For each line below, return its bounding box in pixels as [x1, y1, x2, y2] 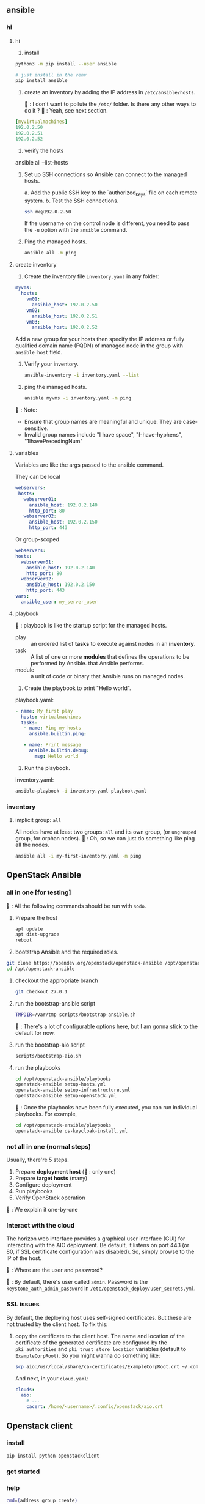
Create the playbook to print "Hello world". [24, 684, 131, 692]
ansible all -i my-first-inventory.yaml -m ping [15, 853, 142, 859]
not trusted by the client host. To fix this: [6, 1321, 108, 1328]
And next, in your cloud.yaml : [15, 1374, 89, 1382]
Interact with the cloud [6, 1221, 75, 1230]
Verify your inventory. [24, 360, 79, 368]
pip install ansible [15, 78, 68, 84]
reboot [15, 937, 32, 944]
